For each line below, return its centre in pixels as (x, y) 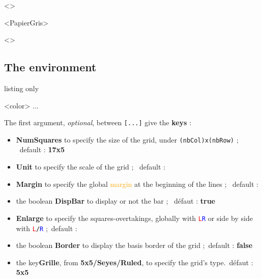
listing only (22, 88)
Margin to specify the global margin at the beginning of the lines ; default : (137, 184)
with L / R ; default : (47, 228)
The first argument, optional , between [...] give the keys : (98, 122)
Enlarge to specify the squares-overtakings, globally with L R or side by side (134, 218)
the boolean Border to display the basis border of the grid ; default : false (134, 245)
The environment (50, 67)
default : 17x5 (42, 149)
